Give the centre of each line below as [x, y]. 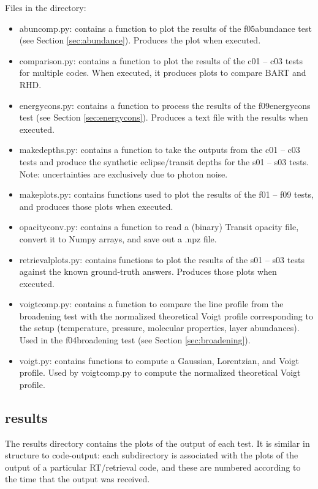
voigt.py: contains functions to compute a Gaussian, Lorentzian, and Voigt [159, 360]
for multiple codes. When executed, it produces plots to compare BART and [163, 73]
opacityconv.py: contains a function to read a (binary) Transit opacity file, [159, 227]
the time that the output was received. [78, 479]
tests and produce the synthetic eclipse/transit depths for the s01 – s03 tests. [164, 161]
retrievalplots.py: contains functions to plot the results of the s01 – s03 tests [162, 259]
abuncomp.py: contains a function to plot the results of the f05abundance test [165, 28]
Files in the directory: [46, 7]
